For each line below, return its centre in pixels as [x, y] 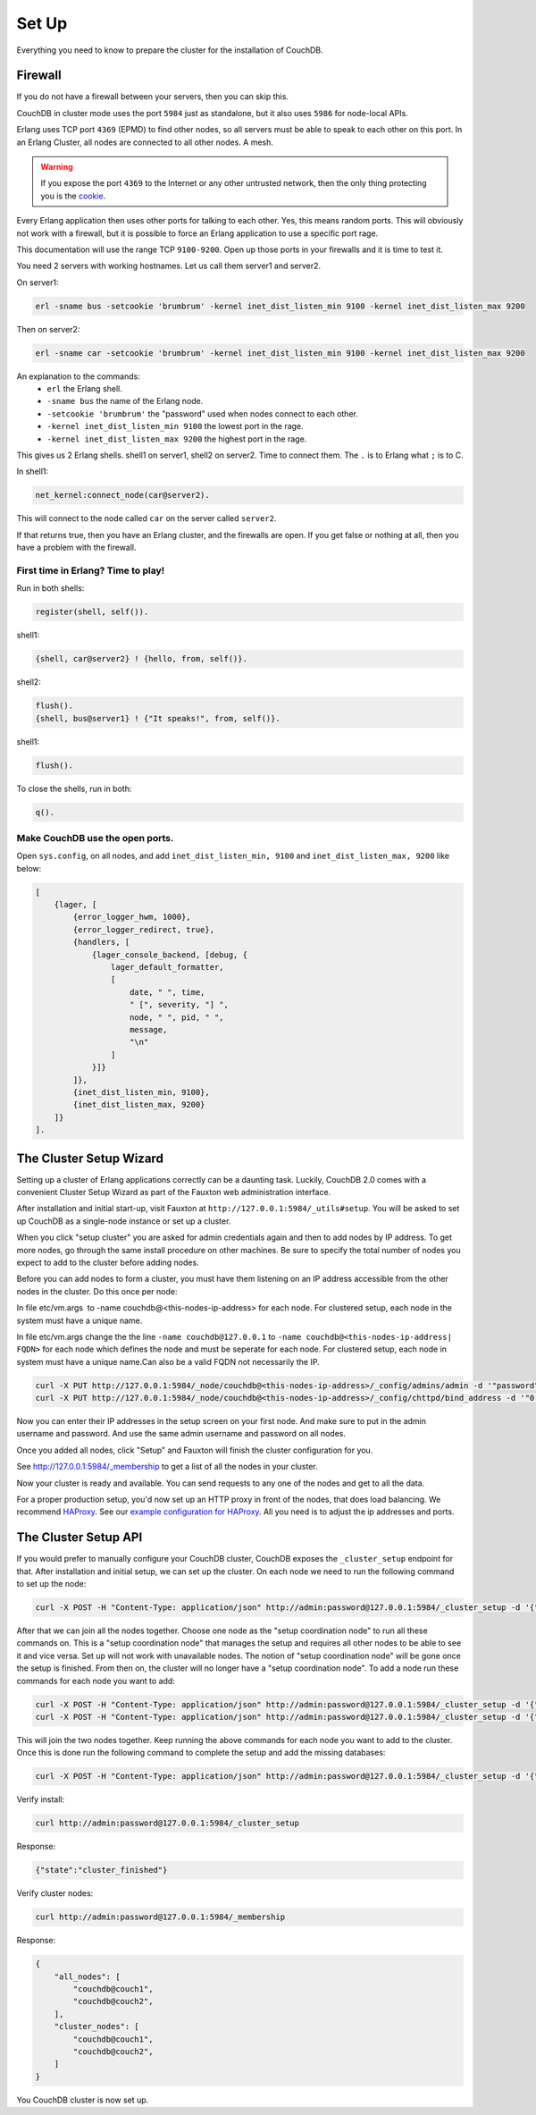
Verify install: [41, 1799]
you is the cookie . [73, 196]
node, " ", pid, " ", [177, 1017]
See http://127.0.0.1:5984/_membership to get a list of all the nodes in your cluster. [167, 1467]
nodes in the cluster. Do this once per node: [97, 1291]
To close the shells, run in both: [74, 788]
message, [149, 1029]
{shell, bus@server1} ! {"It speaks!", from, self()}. [158, 718]
